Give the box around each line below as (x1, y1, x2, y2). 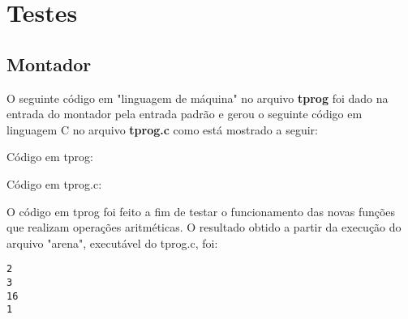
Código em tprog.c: (6, 175, 102, 192)
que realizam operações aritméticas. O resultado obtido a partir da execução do (6, 219, 402, 236)
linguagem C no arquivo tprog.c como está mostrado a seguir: (6, 121, 318, 138)
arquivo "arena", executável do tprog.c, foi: (6, 234, 218, 251)
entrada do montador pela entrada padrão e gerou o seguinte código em (6, 105, 363, 122)
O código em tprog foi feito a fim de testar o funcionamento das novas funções (6, 202, 396, 219)
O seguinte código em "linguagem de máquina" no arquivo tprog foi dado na (6, 89, 389, 106)
